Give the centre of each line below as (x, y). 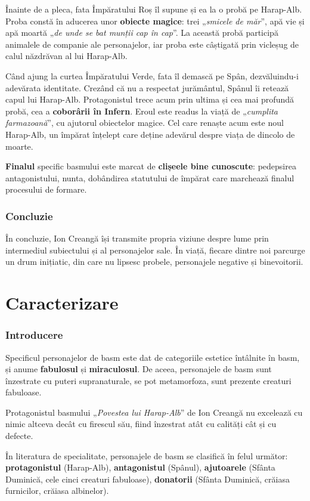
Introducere (34, 335)
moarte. (19, 146)
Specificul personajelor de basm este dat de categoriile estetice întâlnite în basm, (153, 357)
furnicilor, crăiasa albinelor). (57, 491)
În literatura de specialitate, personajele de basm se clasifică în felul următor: (147, 455)
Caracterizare (62, 303)
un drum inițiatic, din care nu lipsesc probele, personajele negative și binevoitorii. (154, 262)
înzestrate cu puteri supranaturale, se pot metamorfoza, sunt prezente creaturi (148, 380)
